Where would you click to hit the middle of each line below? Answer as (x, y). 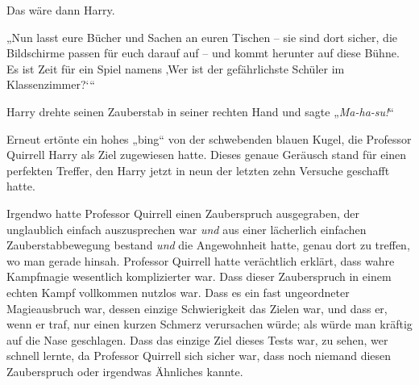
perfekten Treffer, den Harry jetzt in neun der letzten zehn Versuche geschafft (198, 170)
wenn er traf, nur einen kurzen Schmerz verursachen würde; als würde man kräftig (209, 324)
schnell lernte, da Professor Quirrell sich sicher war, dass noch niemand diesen (199, 356)
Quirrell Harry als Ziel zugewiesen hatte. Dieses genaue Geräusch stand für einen (207, 155)
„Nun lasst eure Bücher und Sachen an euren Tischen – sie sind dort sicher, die (202, 37)
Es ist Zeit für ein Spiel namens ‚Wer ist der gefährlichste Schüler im (176, 68)
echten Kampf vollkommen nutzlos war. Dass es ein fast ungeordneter (178, 292)
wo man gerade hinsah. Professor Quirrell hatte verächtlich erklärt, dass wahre (201, 260)
